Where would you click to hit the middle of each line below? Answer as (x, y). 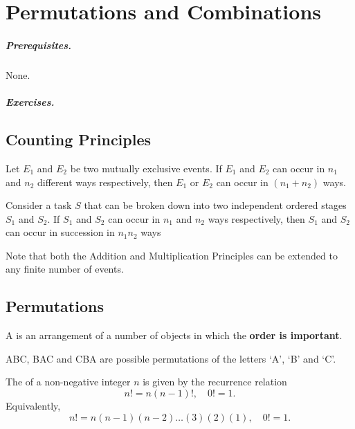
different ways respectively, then (105, 182)
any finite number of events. (65, 269)
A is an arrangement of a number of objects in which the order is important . (174, 335)
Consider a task (39, 205)
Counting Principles (79, 139)
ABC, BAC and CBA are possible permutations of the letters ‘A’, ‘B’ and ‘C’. (171, 358)
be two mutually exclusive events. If (146, 168)
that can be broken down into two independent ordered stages (215, 205)
